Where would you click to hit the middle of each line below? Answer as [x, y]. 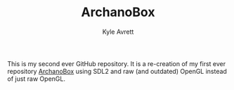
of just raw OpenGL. [36, 79]
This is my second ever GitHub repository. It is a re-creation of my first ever [117, 63]
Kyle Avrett [118, 32]
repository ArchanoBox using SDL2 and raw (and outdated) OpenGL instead [117, 71]
